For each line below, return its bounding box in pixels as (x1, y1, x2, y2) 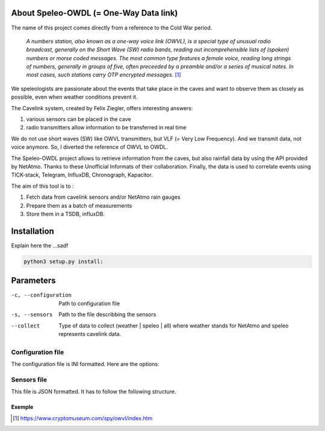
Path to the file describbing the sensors (58, 311, 156, 318)
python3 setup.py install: (23, 258, 104, 265)
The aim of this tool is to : (11, 182, 75, 190)
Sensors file (11, 375, 48, 383)
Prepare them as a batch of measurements (26, 202, 132, 209)
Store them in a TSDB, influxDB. (26, 210, 105, 217)
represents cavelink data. (58, 330, 122, 337)
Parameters (11, 276, 56, 286)
